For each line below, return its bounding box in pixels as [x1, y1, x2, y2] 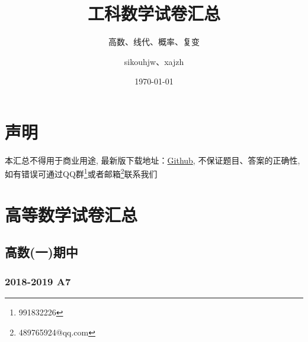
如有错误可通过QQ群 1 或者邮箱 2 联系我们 [5, 166, 158, 180]
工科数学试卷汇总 [87, 1, 220, 25]
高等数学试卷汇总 [5, 202, 138, 226]
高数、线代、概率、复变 [108, 35, 200, 48]
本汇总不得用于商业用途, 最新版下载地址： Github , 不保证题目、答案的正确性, [5, 154, 300, 166]
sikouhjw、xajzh [124, 55, 184, 67]
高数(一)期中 [5, 243, 78, 261]
